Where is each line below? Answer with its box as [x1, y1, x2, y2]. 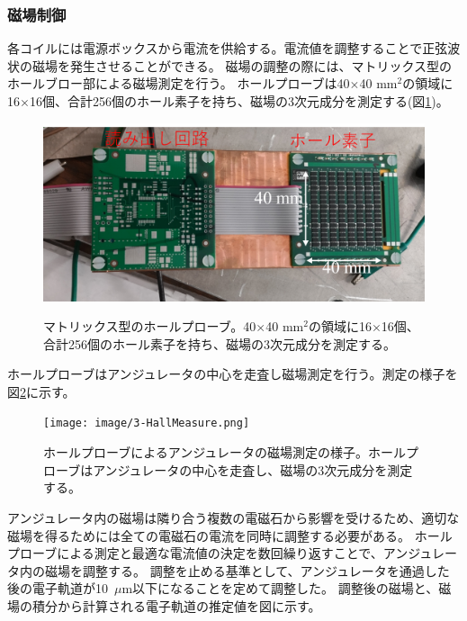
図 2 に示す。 [7, 382, 76, 400]
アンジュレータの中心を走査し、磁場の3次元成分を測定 [93, 460, 413, 479]
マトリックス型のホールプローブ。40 [43, 317, 256, 336]
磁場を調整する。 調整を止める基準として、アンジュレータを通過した [44, 561, 450, 580]
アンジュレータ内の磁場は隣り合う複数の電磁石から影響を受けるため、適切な [7, 508, 460, 526]
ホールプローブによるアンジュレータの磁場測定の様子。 [43, 443, 368, 462]
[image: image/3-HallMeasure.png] [43, 417, 250, 430]
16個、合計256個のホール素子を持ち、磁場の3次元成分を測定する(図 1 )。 [29, 92, 449, 110]
